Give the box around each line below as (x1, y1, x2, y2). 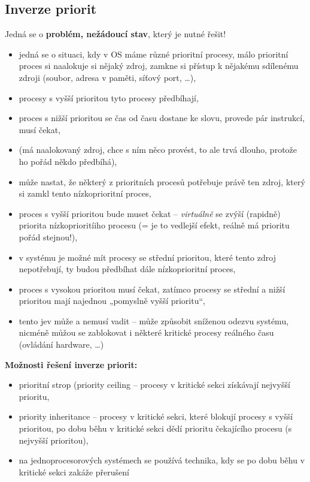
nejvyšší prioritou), (19, 433, 89, 446)
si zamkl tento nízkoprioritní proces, (19, 187, 151, 200)
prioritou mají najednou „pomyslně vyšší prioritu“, (19, 294, 205, 307)
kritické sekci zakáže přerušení (19, 465, 129, 478)
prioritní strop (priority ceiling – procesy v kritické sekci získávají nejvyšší (19, 378, 290, 391)
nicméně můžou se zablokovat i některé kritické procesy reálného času (19, 326, 274, 339)
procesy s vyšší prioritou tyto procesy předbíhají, (19, 91, 199, 104)
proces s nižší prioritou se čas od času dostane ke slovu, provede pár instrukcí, (19, 112, 305, 124)
